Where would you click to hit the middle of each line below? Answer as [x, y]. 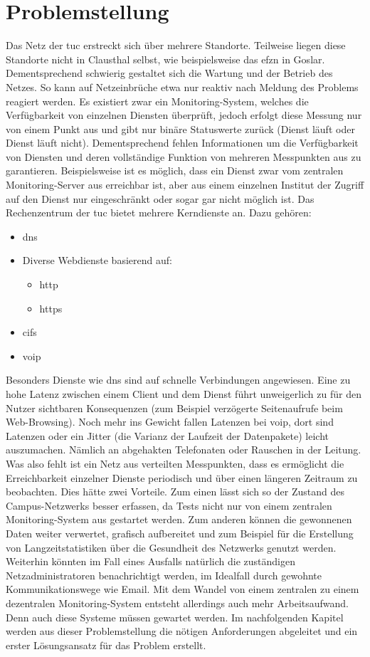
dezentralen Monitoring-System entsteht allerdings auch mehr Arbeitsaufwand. [177, 603]
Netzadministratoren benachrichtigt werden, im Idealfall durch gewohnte [164, 575]
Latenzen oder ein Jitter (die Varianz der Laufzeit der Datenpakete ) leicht [168, 435]
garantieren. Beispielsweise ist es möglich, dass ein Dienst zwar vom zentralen [175, 170]
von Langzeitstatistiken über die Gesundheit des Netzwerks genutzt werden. [171, 547]
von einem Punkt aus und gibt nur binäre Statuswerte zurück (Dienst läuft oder [180, 128]
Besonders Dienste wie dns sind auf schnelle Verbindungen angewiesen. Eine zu [178, 380]
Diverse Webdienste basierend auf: [97, 260]
